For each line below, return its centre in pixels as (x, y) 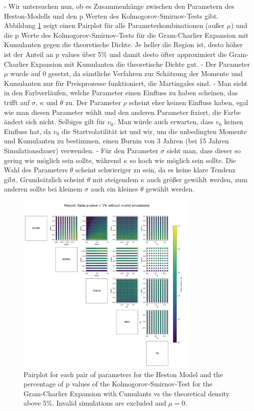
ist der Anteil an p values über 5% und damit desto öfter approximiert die (115, 54)
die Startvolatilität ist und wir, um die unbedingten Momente (154, 131)
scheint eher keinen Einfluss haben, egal (189, 102)
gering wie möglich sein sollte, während (63, 160)
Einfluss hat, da (28, 131)
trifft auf (17, 102)
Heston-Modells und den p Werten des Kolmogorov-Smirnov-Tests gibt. (111, 15)
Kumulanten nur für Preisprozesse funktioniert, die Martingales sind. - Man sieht (126, 83)
